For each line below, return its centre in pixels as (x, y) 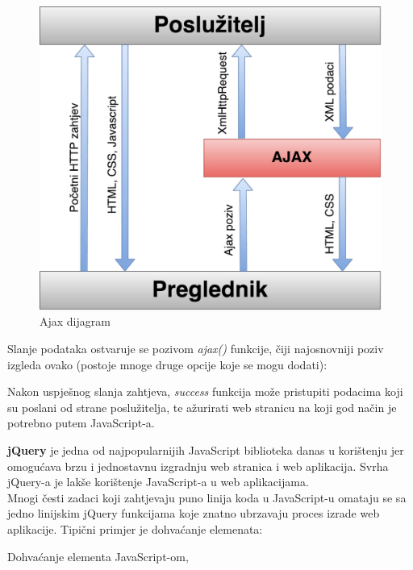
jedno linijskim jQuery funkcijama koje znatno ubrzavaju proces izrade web (194, 513)
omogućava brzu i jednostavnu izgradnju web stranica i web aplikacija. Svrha (198, 466)
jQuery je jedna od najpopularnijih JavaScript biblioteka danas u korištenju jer (206, 449)
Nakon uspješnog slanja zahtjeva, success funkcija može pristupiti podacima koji (205, 391)
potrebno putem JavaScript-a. (81, 423)
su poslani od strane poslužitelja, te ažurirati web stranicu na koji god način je (202, 407)
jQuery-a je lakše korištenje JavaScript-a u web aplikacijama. (158, 482)
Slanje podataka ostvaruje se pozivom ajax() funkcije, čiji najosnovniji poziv (196, 348)
